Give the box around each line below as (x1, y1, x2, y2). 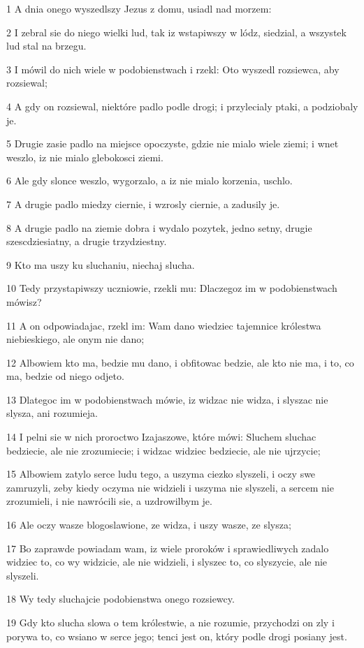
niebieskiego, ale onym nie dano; (6, 332, 145, 346)
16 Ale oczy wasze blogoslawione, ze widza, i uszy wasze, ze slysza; (6, 517, 291, 532)
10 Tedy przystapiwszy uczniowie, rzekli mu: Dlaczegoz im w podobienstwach (6, 281, 337, 295)
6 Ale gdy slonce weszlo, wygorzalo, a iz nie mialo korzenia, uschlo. (6, 173, 293, 188)
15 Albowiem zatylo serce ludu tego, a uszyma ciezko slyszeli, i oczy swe (6, 466, 316, 481)
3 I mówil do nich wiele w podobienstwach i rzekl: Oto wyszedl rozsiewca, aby (6, 61, 340, 76)
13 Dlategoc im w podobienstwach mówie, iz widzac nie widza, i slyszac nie (6, 392, 328, 406)
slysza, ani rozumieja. (6, 406, 98, 420)
